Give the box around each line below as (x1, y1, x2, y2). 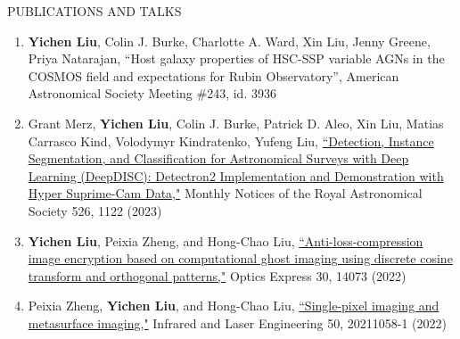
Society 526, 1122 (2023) (28, 201, 162, 219)
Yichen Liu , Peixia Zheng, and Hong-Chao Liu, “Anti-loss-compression (28, 231, 423, 250)
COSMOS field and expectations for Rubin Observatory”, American (28, 66, 399, 85)
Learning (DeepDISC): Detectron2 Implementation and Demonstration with (28, 166, 444, 185)
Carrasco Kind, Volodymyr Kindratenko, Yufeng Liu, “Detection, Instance (28, 131, 434, 150)
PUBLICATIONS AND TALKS (7, 2, 182, 20)
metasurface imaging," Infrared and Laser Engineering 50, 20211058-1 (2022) (28, 313, 447, 332)
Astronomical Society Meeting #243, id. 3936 (28, 84, 276, 103)
